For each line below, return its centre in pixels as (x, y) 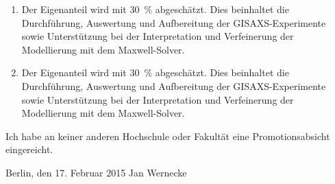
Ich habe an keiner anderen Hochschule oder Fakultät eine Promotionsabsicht (168, 136)
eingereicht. (29, 149)
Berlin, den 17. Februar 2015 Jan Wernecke (96, 172)
